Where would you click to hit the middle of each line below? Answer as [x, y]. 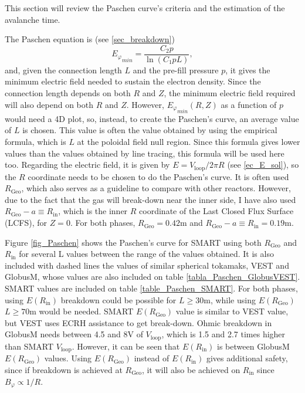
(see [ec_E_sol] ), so [263, 165]
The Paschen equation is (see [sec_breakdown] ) [90, 39]
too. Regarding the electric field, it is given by [87, 165]
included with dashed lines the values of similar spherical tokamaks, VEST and [147, 265]
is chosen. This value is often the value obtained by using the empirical [150, 130]
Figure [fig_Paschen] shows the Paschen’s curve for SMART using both [133, 242]
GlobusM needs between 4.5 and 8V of [74, 334]
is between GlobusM [253, 346]
